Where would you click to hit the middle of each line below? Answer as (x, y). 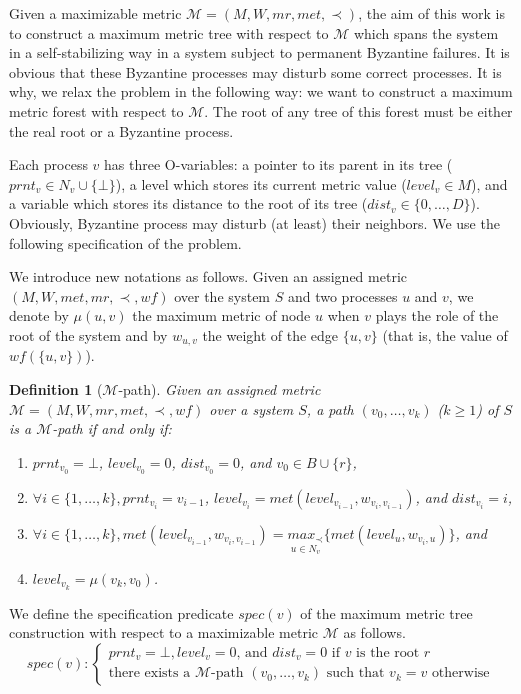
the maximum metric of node (221, 315)
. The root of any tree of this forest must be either (358, 110)
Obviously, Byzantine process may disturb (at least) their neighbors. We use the (254, 222)
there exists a (149, 673)
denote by (39, 315)
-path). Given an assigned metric (219, 388)
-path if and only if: (112, 428)
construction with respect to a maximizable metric (164, 632)
